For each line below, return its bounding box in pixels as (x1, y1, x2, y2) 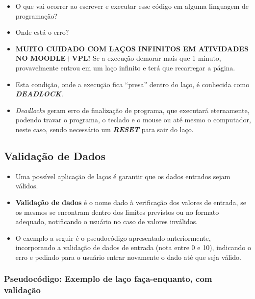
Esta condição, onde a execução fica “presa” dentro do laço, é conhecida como (15, 79, 250, 89)
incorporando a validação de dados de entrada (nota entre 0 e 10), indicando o (15, 242, 251, 253)
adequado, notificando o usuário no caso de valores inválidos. (15, 216, 198, 227)
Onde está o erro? (15, 27, 69, 37)
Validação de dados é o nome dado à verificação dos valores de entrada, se (15, 197, 246, 207)
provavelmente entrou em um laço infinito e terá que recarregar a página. (15, 62, 235, 72)
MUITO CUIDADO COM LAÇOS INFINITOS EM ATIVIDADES (15, 43, 249, 53)
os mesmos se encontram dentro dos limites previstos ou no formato (15, 207, 219, 217)
